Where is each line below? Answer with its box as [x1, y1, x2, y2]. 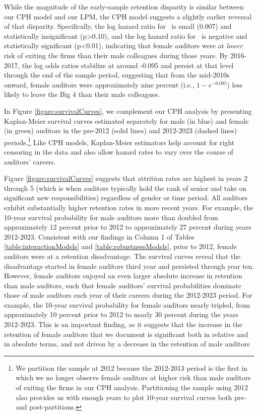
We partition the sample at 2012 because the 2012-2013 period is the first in [15, 362, 248, 373]
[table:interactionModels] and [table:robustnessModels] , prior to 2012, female [4, 241, 237, 251]
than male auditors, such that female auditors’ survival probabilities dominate [4, 280, 242, 290]
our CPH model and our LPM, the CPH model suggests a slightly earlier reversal [4, 11, 252, 21]
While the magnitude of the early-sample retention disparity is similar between [4, 1, 244, 11]
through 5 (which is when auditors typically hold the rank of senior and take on [4, 182, 247, 193]
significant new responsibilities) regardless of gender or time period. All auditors [4, 192, 248, 203]
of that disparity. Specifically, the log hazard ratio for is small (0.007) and [4, 21, 232, 31]
